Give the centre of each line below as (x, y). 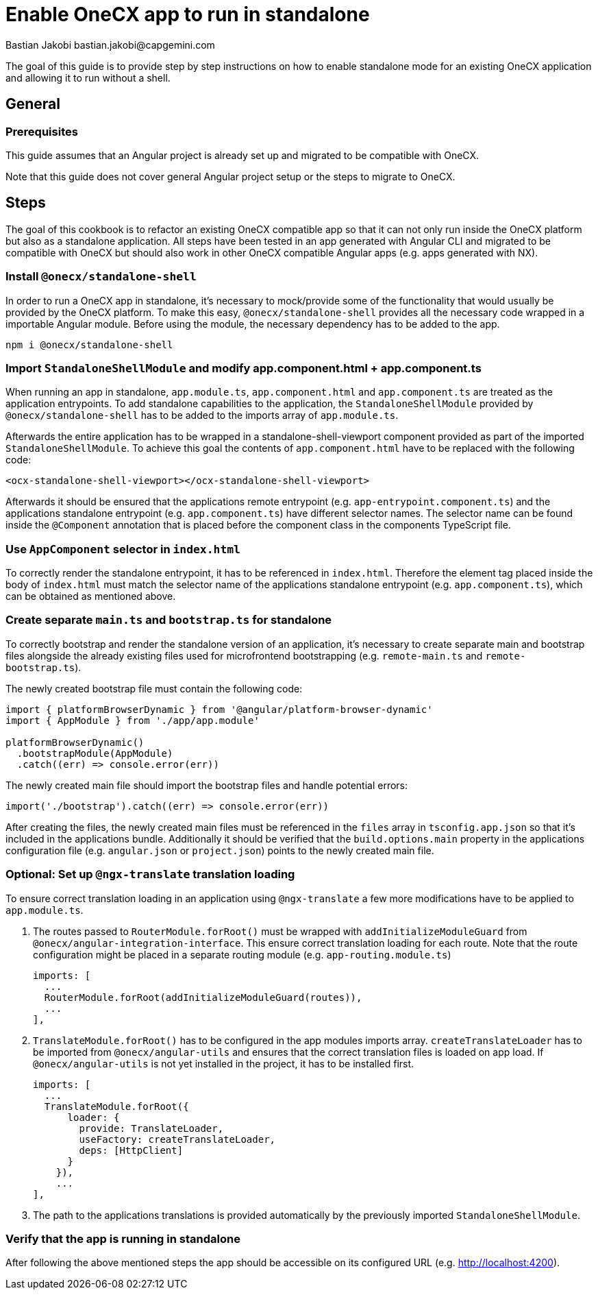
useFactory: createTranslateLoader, (177, 1139)
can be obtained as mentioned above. (91, 596)
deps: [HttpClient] (131, 1150)
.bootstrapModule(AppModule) (95, 753)
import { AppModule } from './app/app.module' (133, 720)
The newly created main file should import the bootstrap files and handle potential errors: (207, 785)
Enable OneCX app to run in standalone (188, 14)
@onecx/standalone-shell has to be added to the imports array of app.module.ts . (202, 415)
